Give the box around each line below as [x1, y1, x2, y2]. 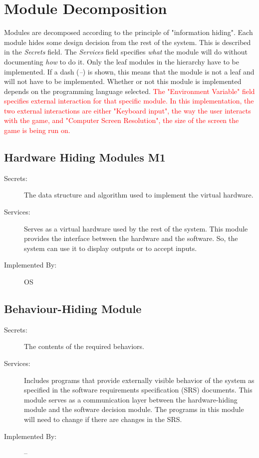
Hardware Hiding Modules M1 [4, 149, 166, 165]
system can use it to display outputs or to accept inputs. [24, 242, 197, 253]
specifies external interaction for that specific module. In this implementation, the [4, 95, 254, 106]
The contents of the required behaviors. [24, 341, 144, 351]
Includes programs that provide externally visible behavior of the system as [24, 374, 255, 385]
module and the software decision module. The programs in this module [24, 404, 244, 414]
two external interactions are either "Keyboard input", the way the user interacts [4, 105, 251, 115]
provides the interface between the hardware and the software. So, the [24, 233, 238, 243]
